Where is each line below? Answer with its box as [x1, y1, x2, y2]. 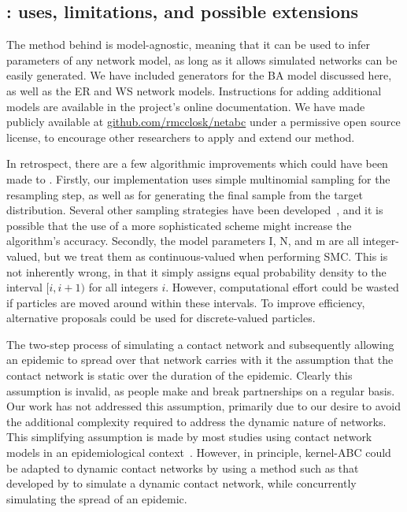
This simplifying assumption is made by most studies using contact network [6, 429, 372, 445]
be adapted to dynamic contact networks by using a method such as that [6, 459, 359, 476]
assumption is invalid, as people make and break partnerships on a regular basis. [6, 382, 395, 399]
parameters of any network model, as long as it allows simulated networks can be [6, 51, 398, 68]
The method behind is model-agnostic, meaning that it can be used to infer [6, 36, 370, 53]
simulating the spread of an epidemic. [6, 490, 187, 506]
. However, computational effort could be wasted [165, 279, 399, 295]
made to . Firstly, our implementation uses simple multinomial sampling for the [6, 170, 390, 187]
